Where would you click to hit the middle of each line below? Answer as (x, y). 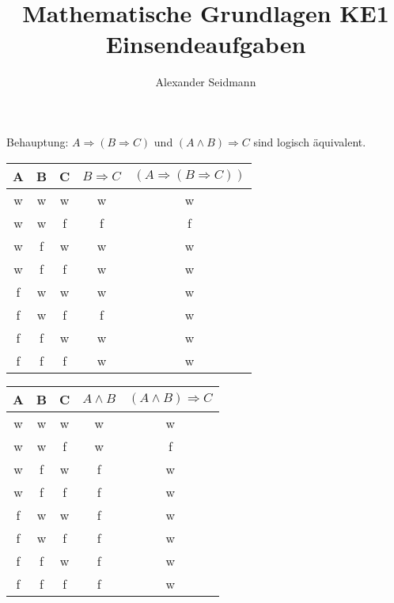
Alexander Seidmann (206, 82)
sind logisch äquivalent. (310, 141)
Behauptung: (38, 141)
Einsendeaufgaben (206, 44)
